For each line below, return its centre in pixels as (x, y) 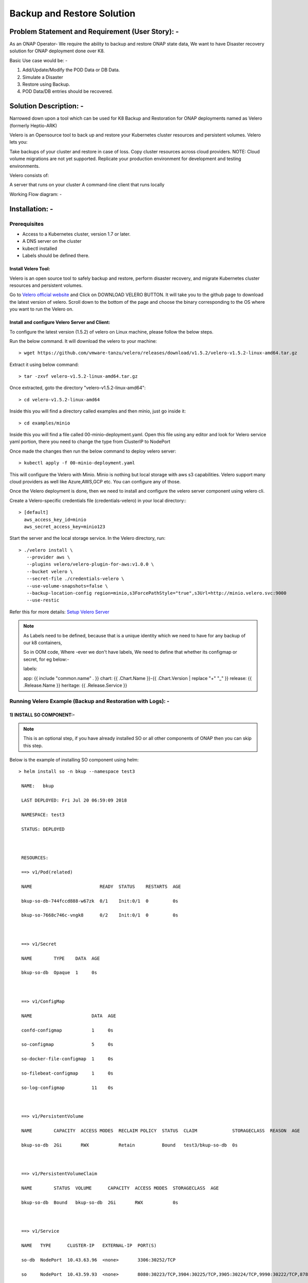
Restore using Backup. (46, 84)
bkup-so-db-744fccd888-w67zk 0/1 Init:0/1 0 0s (100, 901)
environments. (25, 166)
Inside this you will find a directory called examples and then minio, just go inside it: (98, 411)
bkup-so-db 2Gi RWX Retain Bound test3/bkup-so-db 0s (130, 1145)
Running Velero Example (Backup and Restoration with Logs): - (89, 701)
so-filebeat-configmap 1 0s (68, 1073)
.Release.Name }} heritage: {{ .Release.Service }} (75, 685)
